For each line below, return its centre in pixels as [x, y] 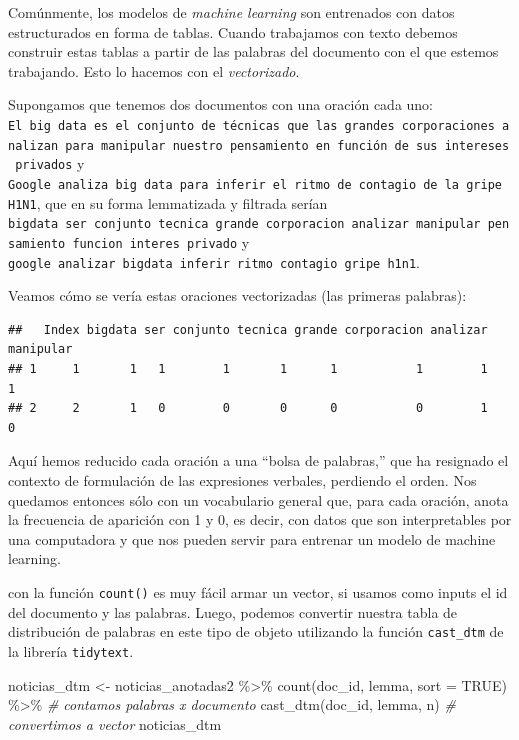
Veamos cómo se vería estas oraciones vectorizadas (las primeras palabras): [237, 295]
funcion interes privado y [161, 241]
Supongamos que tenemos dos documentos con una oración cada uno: [221, 104]
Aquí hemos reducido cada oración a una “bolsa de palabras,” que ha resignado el [258, 460]
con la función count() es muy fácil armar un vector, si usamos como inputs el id [258, 591]
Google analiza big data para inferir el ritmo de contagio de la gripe [255, 184]
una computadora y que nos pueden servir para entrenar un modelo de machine [252, 538]
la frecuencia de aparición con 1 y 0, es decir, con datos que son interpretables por [260, 519]
